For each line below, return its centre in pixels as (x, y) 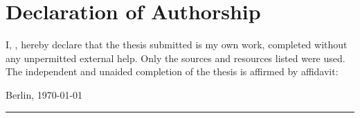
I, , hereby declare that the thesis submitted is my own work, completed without (177, 45)
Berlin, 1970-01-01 (44, 94)
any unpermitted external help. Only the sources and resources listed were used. (175, 58)
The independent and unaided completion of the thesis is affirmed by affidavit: (172, 71)
